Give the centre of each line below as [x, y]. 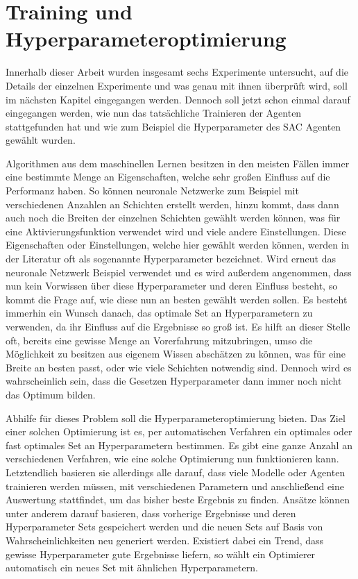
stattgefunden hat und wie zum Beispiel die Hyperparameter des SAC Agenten [173, 126]
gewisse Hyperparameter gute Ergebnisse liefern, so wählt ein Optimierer [161, 554]
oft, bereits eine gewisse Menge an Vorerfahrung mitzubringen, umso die [159, 340]
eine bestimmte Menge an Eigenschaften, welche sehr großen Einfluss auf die [168, 177]
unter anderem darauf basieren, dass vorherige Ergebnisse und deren [151, 513]
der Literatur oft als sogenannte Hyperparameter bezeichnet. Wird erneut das [171, 259]
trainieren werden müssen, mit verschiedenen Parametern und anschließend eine [175, 486]
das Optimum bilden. [51, 394]
